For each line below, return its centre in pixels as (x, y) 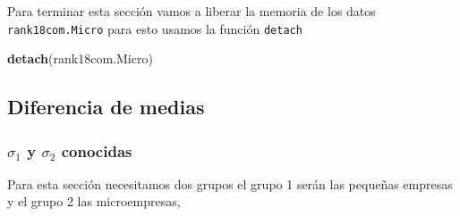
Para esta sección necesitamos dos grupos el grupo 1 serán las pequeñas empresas (230, 183)
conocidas (97, 150)
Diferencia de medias (106, 107)
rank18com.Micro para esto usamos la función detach (155, 28)
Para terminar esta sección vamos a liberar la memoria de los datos (192, 11)
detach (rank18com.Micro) (80, 58)
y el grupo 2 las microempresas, (94, 201)
